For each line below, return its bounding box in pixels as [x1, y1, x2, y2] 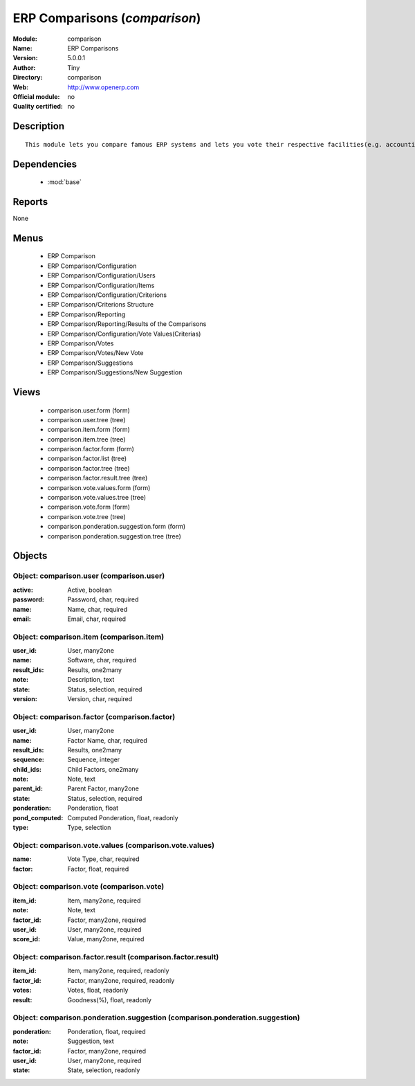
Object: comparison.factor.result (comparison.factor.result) [12, 952, 219, 962]
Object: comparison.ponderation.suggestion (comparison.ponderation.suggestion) [12, 1013, 300, 1022]
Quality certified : [12, 102, 64, 111]
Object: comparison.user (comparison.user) [12, 571, 165, 581]
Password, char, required [67, 595, 139, 604]
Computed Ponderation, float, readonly [67, 813, 179, 822]
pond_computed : [12, 813, 64, 822]
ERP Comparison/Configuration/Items [47, 281, 155, 289]
